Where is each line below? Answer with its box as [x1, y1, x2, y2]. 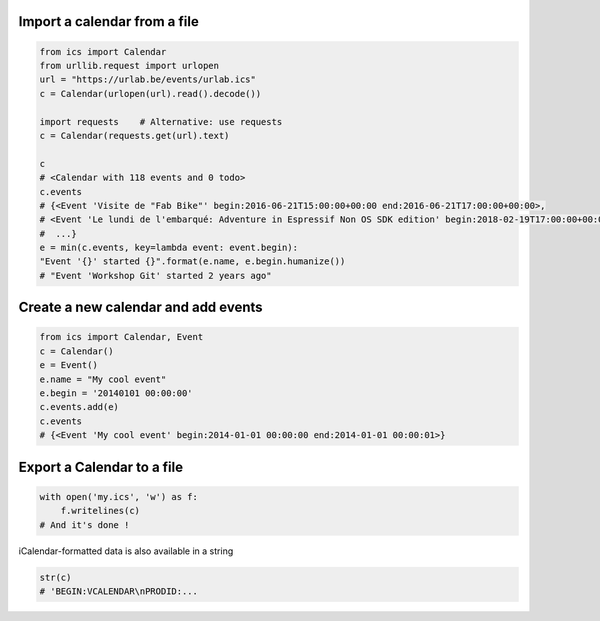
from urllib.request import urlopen [39, 60, 220, 71]
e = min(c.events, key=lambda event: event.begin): [39, 242, 299, 254]
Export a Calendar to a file [18, 458, 184, 475]
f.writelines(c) [60, 505, 140, 517]
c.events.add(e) [39, 401, 120, 413]
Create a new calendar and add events [18, 299, 264, 316]
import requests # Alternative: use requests [39, 116, 283, 127]
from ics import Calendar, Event [39, 331, 204, 343]
